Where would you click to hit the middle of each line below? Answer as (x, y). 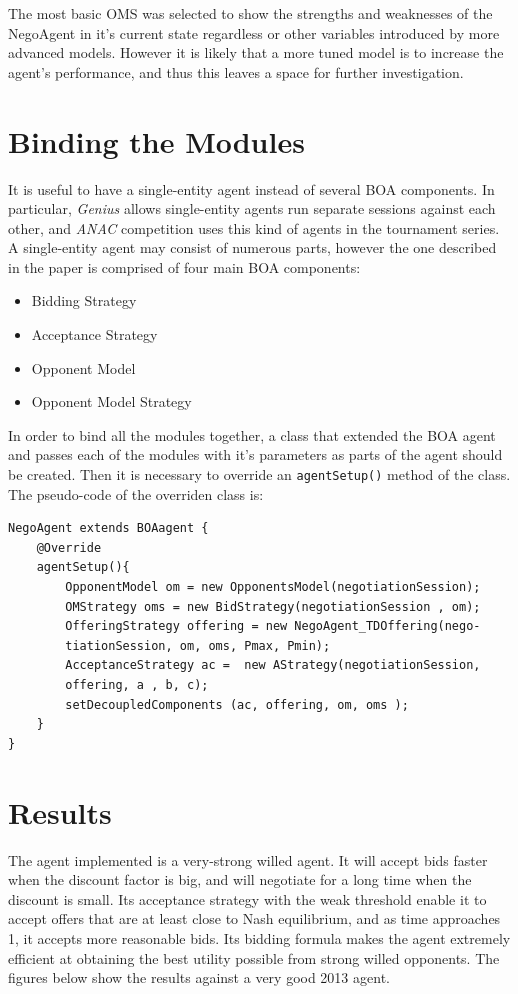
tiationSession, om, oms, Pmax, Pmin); (198, 645)
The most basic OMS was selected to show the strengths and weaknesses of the (250, 13)
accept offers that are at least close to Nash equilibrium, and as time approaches (254, 918)
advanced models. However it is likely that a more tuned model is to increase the (256, 52)
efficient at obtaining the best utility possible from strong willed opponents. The (254, 957)
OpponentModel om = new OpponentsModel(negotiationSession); (273, 587)
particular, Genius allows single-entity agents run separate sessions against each (252, 208)
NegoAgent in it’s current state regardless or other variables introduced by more (254, 32)
